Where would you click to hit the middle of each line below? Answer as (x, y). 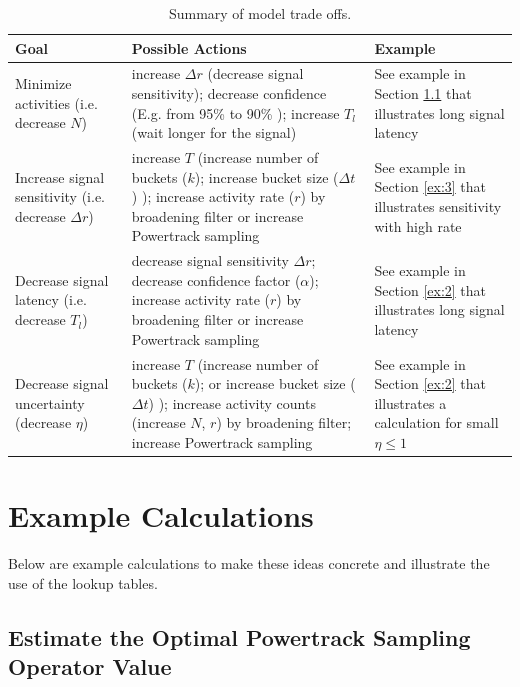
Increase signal (60, 176)
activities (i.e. (56, 102)
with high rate (418, 225)
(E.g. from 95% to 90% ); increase (235, 112)
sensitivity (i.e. (60, 196)
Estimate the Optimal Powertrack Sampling (239, 636)
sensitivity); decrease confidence (229, 93)
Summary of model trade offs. (260, 13)
